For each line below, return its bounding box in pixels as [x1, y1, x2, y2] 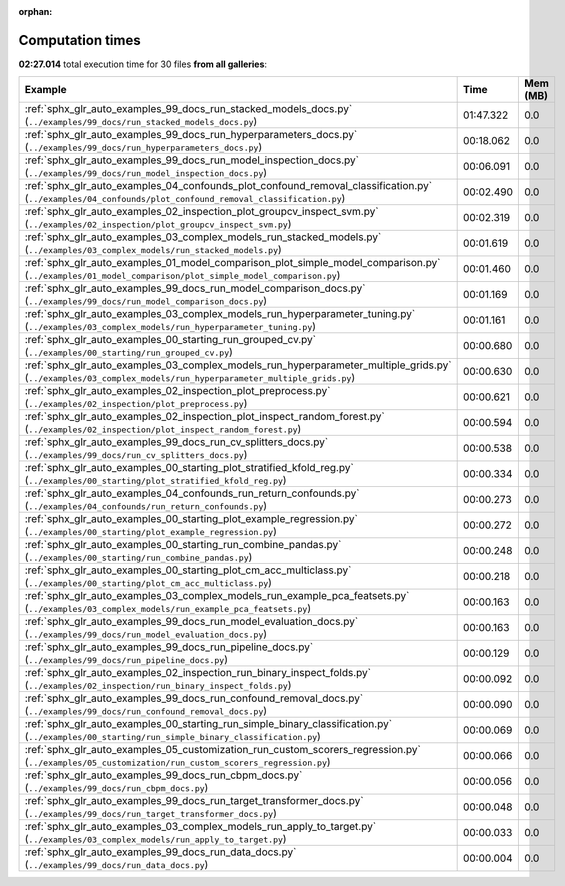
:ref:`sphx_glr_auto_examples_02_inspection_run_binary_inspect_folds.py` [24, 666, 372, 680]
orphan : [18, 6, 53, 17]
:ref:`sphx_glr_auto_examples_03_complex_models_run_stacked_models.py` [24, 230, 382, 244]
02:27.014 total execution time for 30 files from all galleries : [18, 58, 268, 70]
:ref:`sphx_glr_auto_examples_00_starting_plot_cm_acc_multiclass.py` [24, 563, 352, 577]
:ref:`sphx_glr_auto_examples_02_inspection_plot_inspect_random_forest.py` [24, 410, 385, 424]
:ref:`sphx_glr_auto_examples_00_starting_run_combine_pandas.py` [24, 538, 342, 552]
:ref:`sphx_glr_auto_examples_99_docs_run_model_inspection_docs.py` [24, 153, 360, 167]
